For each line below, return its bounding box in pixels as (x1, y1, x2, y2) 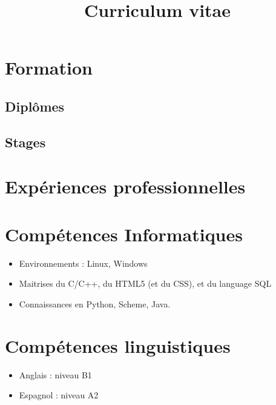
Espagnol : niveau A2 (19, 389, 99, 401)
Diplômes (5, 96, 65, 115)
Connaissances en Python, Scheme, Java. (19, 297, 171, 310)
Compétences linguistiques (5, 333, 231, 358)
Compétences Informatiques (5, 221, 243, 246)
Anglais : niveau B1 (19, 368, 92, 381)
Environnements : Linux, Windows (19, 256, 148, 269)
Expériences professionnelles (5, 174, 246, 199)
